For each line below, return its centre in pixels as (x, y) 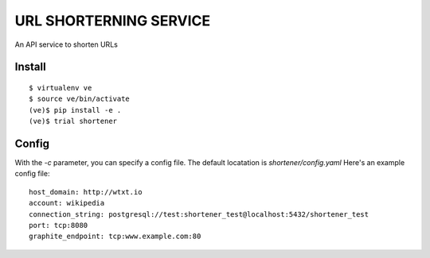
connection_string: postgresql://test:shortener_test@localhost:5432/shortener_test (199, 214)
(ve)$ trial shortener (73, 121)
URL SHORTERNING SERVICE (113, 21)
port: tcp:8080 (59, 225)
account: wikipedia (67, 203)
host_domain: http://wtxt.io (86, 192)
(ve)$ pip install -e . (75, 110)
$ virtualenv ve (61, 88)
